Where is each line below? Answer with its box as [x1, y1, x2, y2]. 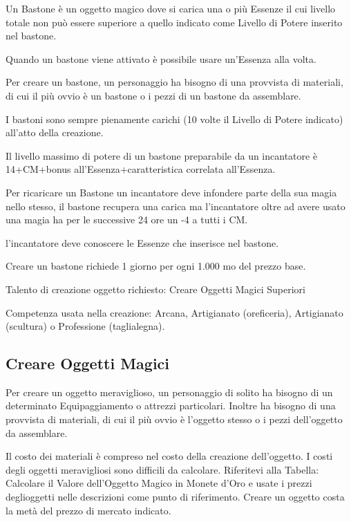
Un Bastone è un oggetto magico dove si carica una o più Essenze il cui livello [6, 1, 336, 15]
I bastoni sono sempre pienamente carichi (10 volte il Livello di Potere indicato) [6, 111, 343, 126]
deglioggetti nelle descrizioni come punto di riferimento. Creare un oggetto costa [6, 490, 345, 504]
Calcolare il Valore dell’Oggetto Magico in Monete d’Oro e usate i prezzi [6, 476, 312, 490]
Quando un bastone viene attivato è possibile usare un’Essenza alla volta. [6, 51, 316, 66]
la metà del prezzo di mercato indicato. [6, 503, 171, 517]
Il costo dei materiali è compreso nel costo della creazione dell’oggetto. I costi [6, 449, 333, 463]
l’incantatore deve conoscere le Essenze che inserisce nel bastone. [6, 235, 279, 250]
